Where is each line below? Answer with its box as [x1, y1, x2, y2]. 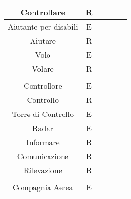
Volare [32, 63, 54, 74]
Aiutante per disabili [8, 21, 78, 32]
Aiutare [30, 35, 56, 46]
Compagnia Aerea [13, 182, 73, 193]
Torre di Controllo [12, 108, 74, 119]
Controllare [20, 6, 65, 17]
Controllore [23, 80, 62, 91]
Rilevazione [23, 165, 62, 176]
